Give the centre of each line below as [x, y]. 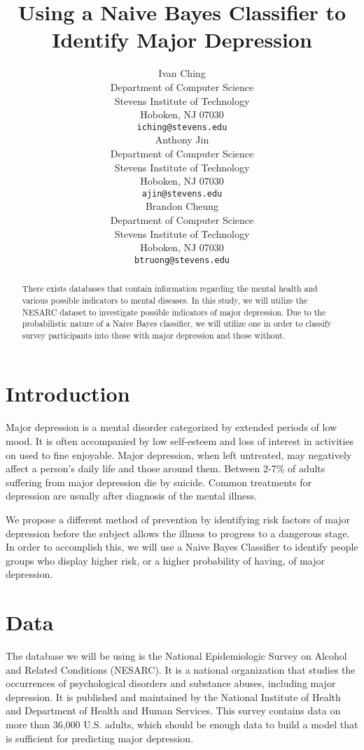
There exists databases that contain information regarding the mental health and [170, 289]
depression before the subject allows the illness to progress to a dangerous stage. [178, 533]
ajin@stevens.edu [182, 193]
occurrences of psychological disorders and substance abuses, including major [171, 683]
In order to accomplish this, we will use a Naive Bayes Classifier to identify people [182, 547]
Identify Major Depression [182, 40]
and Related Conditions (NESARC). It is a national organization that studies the [181, 669]
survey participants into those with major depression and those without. [154, 335]
